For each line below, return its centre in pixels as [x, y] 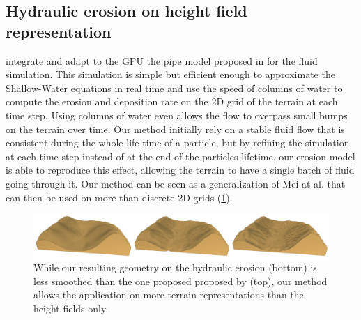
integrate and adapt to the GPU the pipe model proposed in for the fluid [162, 60]
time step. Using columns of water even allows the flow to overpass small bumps [177, 115]
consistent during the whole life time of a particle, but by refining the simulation [178, 143]
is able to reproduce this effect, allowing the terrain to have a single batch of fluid [180, 170]
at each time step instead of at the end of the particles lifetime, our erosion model [180, 156]
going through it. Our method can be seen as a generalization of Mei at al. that [176, 183]
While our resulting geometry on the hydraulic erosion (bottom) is [175, 267]
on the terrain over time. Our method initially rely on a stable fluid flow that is [175, 129]
